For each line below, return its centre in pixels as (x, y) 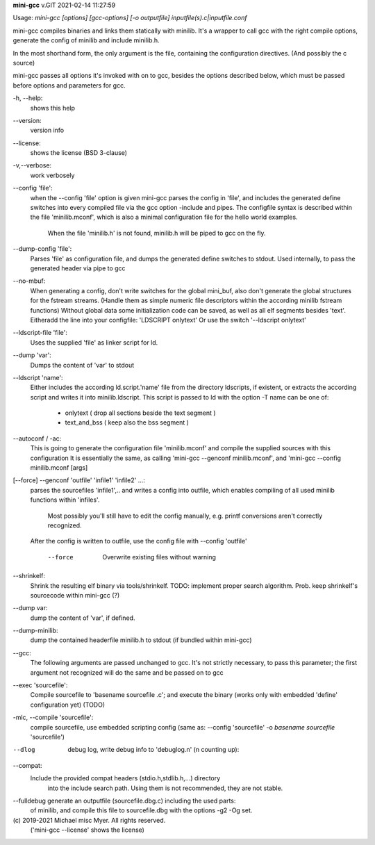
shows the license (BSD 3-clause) (79, 153)
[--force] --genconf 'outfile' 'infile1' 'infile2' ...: (79, 480)
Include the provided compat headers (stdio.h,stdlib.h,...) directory (125, 778)
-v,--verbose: (32, 165)
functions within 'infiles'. (65, 500)
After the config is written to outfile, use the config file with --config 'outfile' (139, 541)
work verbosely (52, 175)
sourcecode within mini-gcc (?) (75, 595)
